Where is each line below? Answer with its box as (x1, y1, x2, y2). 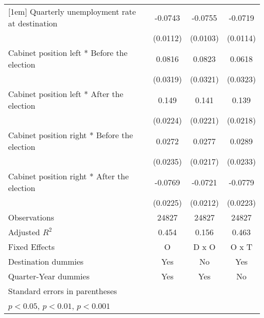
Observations (8, 211, 54, 223)
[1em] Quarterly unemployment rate (8, 6, 136, 17)
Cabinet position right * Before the (8, 129, 133, 141)
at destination (8, 17, 57, 29)
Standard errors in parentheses (8, 285, 117, 297)
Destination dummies (8, 256, 84, 267)
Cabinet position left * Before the (8, 47, 128, 58)
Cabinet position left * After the (8, 88, 123, 100)
